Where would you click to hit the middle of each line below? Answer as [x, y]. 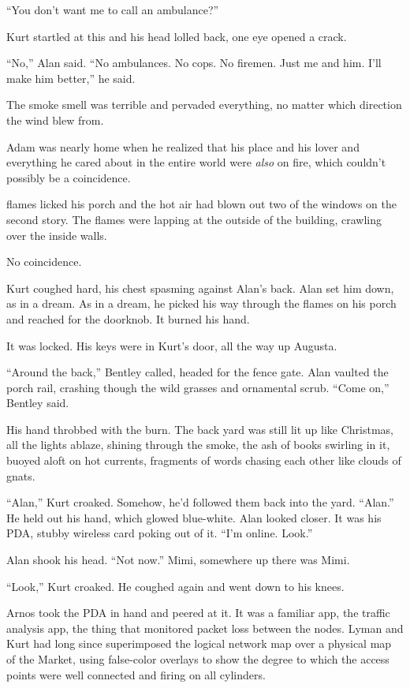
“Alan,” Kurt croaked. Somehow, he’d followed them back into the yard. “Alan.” [200, 502]
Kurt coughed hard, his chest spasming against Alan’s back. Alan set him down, [200, 288]
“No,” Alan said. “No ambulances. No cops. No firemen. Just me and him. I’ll [194, 63]
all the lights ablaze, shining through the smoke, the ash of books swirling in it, [198, 445]
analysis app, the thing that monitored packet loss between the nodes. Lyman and [205, 628]
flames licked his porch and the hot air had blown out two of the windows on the [201, 204]
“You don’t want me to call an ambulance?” [113, 9]
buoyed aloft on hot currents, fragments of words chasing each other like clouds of [204, 460]
